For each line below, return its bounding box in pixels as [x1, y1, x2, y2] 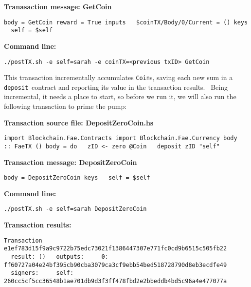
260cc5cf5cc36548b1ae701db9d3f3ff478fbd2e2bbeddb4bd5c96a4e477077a [4, 277, 227, 285]
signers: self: [11, 269, 74, 277]
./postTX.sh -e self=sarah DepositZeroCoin [4, 205, 147, 213]
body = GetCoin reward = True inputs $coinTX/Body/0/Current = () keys [4, 19, 248, 26]
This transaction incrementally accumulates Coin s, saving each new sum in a [4, 72, 233, 82]
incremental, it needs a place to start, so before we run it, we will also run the [4, 91, 236, 102]
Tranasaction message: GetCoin [4, 1, 112, 11]
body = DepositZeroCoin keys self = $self [4, 174, 150, 182]
